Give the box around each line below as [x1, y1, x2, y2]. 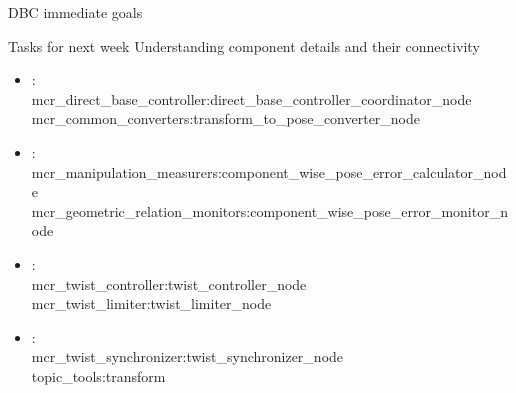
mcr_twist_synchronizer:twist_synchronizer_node [31, 346, 344, 367]
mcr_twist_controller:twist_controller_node [31, 273, 307, 294]
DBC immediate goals [8, 2, 143, 22]
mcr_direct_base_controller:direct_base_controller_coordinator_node [31, 88, 472, 109]
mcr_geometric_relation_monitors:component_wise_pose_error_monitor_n [31, 200, 508, 221]
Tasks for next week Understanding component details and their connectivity [8, 35, 480, 56]
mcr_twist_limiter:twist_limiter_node [31, 293, 272, 314]
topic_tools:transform [31, 365, 166, 386]
